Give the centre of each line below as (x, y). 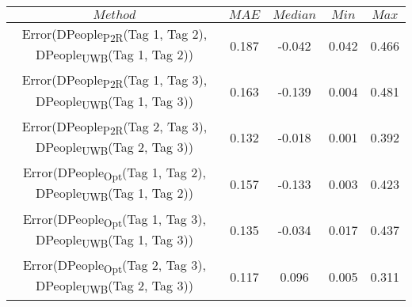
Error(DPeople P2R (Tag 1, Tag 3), (114, 81)
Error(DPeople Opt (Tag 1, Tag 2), (114, 174)
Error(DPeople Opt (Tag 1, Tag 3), (114, 220)
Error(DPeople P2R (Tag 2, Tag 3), (114, 127)
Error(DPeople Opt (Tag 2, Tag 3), (114, 266)
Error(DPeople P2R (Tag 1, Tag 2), (114, 35)
